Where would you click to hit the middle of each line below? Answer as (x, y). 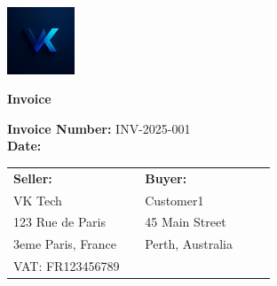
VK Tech (38, 200)
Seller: (33, 178)
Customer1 (174, 200)
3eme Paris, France (65, 244)
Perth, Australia (189, 244)
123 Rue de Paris (59, 222)
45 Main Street (186, 222)
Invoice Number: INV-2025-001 (99, 128)
